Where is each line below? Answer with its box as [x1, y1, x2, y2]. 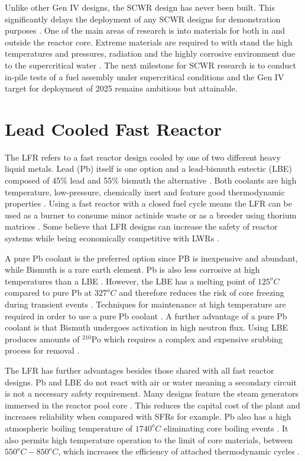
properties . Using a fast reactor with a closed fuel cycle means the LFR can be [5, 197, 293, 210]
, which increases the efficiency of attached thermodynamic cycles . [58, 445, 300, 457]
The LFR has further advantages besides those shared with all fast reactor [5, 364, 274, 376]
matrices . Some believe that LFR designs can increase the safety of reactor [5, 220, 278, 233]
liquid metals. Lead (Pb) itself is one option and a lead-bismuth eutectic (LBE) [5, 162, 292, 175]
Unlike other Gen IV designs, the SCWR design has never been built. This [5, 1, 275, 13]
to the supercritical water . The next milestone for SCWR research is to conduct [5, 58, 297, 71]
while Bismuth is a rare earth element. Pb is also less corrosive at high [5, 263, 260, 276]
